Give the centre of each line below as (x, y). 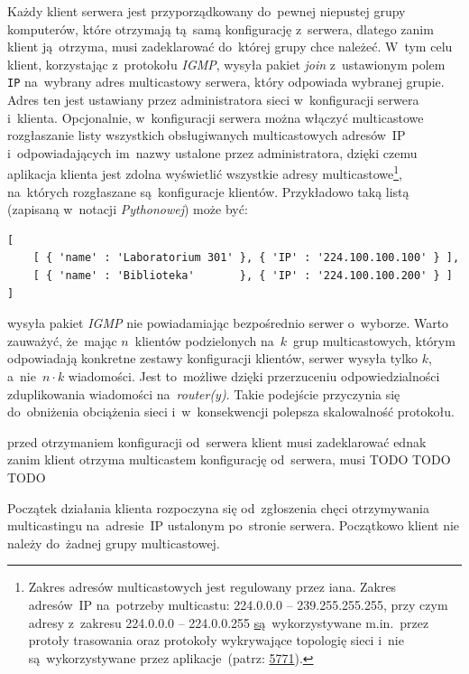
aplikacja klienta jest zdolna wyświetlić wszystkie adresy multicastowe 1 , (205, 173)
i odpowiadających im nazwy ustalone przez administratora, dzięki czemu (212, 152)
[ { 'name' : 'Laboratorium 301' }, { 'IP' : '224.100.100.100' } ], (246, 258)
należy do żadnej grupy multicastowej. (114, 543)
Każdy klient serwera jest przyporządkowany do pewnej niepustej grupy (207, 11)
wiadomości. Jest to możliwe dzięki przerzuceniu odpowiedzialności (254, 376)
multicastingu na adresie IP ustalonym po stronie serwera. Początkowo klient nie (234, 525)
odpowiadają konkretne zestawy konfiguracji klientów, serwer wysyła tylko (213, 358)
